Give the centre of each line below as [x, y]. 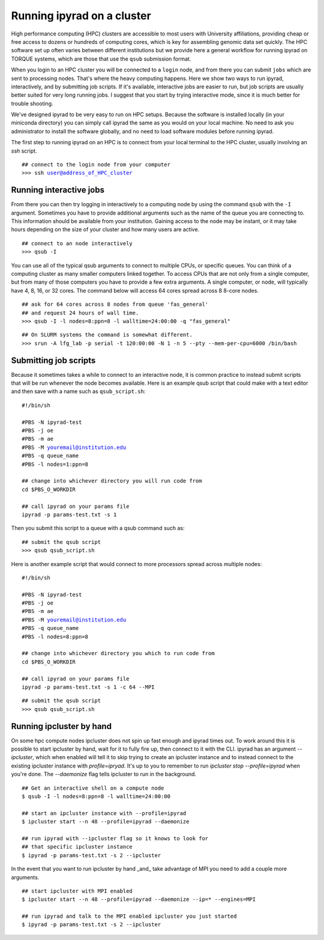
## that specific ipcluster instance [77, 847]
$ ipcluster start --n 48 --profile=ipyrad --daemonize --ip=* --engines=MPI [139, 899]
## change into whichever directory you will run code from [112, 481]
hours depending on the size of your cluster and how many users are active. [105, 230]
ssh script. [24, 151]
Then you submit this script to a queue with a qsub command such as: [98, 528]
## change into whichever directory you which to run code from [118, 653]
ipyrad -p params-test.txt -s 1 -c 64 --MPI [88, 687]
